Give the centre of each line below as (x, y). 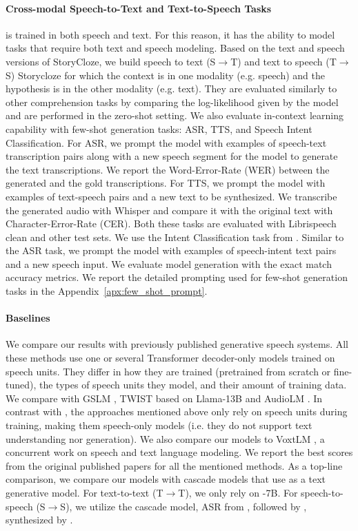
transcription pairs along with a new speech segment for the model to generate (172, 156)
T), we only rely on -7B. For (238, 492)
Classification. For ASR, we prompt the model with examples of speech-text (166, 142)
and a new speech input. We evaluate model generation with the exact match (169, 263)
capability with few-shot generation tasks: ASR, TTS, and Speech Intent (159, 128)
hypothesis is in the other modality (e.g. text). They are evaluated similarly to (171, 88)
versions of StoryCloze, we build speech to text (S (111, 61)
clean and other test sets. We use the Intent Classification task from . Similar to (175, 237)
